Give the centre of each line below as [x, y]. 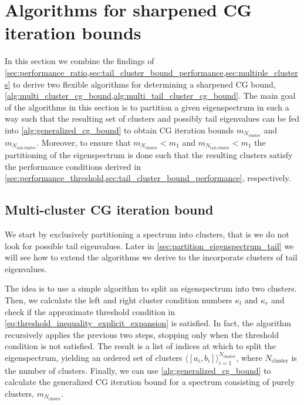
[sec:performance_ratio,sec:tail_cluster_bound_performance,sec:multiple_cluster [151, 72]
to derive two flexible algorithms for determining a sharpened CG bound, [144, 84]
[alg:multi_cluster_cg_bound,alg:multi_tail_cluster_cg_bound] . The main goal [150, 96]
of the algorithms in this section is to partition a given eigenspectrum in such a [147, 107]
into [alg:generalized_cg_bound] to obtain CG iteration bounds [119, 130]
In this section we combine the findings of [80, 61]
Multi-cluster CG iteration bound [109, 210]
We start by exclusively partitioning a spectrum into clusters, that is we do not [147, 234]
